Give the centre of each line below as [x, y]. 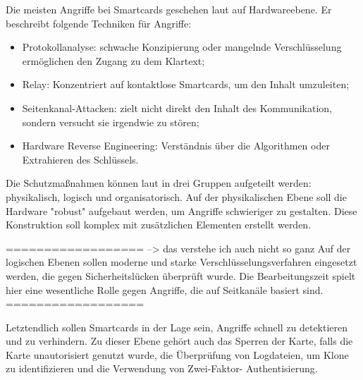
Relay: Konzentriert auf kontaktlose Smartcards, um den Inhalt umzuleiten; [186, 84]
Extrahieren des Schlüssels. [80, 159]
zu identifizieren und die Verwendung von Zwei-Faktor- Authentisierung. [162, 368]
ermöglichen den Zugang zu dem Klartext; [113, 60]
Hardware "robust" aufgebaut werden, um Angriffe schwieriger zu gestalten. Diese [181, 210]
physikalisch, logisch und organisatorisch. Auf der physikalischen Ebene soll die [176, 196]
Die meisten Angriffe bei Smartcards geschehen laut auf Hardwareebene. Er [169, 9]
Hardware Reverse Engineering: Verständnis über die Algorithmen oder [176, 146]
